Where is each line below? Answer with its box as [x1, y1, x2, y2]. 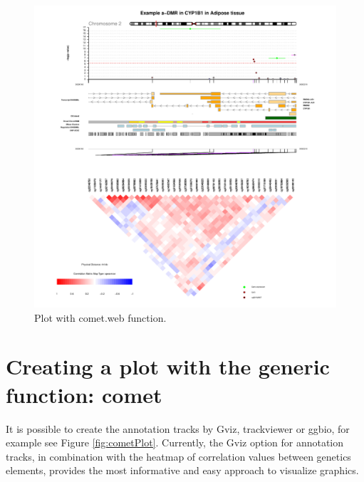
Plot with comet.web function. [34, 310, 167, 325]
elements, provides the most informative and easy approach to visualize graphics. [6, 463, 359, 478]
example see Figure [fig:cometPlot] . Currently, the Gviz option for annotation [6, 435, 344, 450]
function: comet [6, 379, 162, 409]
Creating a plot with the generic [6, 352, 330, 381]
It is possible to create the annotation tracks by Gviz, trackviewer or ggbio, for [6, 421, 350, 436]
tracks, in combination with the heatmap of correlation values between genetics [6, 449, 351, 463]
